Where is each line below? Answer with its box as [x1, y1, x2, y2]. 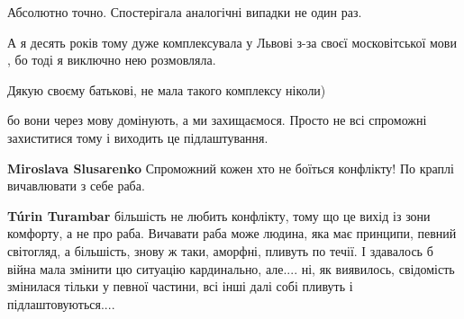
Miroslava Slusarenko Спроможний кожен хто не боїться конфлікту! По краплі [7, 158, 454, 177]
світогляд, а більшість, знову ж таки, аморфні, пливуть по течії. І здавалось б [7, 241, 433, 260]
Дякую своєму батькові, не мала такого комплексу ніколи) [7, 80, 326, 99]
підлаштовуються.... [7, 294, 115, 313]
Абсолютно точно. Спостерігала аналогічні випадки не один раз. [7, 3, 362, 21]
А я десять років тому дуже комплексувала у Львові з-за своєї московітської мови [7, 32, 457, 51]
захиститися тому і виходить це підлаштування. [7, 128, 268, 146]
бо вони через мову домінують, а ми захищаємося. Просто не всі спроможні [7, 111, 427, 129]
